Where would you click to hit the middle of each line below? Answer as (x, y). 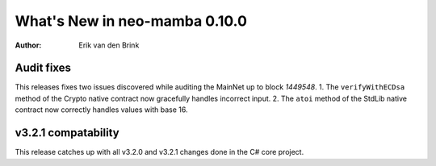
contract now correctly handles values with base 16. (101, 110)
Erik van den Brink (109, 45)
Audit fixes (43, 68)
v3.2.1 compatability (67, 133)
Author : (28, 45)
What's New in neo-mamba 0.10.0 (131, 21)
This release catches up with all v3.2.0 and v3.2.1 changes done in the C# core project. (159, 152)
